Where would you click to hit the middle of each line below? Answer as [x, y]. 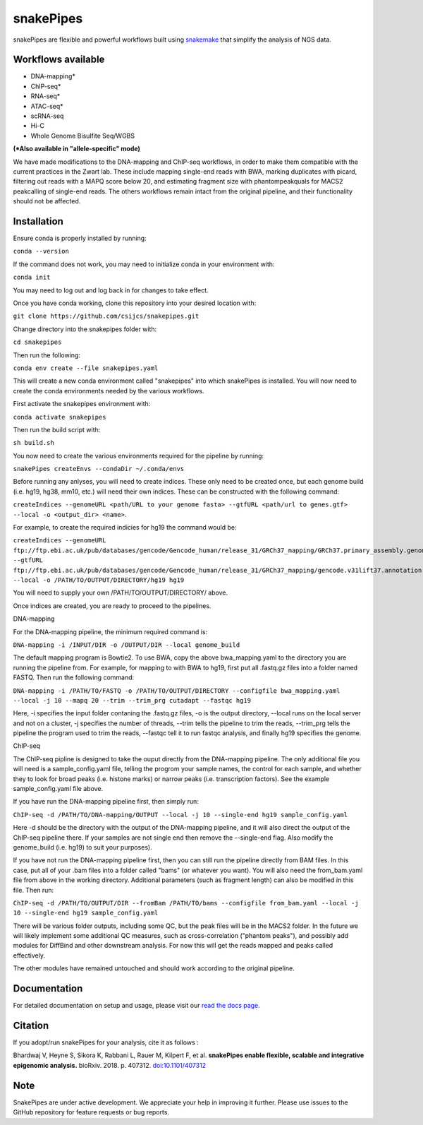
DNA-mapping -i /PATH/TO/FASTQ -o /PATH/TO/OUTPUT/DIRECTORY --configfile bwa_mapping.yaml [177, 691]
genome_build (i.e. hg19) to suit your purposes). [82, 847]
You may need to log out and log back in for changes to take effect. [111, 290]
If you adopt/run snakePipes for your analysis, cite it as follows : [106, 1042]
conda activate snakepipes [60, 417]
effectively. [29, 955]
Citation [31, 1025]
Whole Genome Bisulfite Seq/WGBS [83, 136]
